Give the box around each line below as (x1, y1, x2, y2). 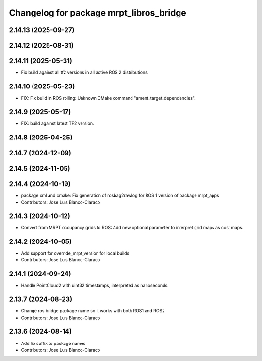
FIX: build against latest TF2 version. (21, 120, 94, 126)
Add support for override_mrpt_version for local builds (21, 250, 130, 256)
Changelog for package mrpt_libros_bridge (9, 7, 186, 18)
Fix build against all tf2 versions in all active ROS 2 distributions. (21, 69, 149, 75)
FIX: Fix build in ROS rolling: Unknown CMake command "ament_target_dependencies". (21, 95, 196, 101)
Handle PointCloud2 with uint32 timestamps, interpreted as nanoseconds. (21, 282, 169, 289)
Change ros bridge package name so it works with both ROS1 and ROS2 (21, 308, 165, 314)
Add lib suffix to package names (21, 340, 86, 346)
